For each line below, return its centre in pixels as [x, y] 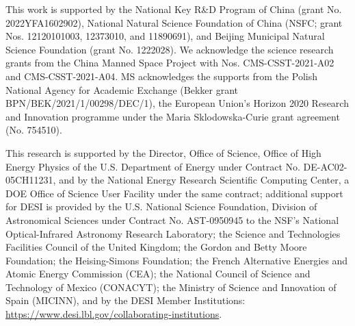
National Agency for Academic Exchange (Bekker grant [122, 89]
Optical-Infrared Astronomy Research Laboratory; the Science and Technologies [173, 233]
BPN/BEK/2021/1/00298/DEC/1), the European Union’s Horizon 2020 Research [177, 103]
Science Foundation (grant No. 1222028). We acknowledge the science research [170, 49]
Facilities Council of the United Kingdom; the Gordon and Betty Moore [156, 247]
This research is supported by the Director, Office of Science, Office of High [163, 152]
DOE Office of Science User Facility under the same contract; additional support [174, 193]
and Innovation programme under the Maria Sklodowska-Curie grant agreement [173, 116]
